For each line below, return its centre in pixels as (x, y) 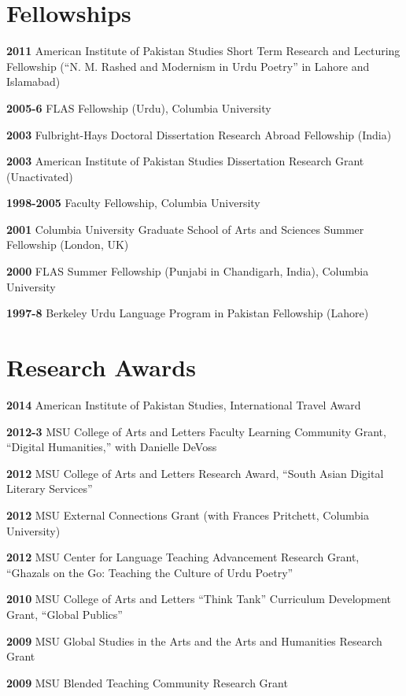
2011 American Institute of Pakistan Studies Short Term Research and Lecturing (203, 51)
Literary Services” (50, 489)
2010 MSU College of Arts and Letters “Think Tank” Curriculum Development (199, 599)
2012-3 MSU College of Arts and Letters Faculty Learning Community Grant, (196, 431)
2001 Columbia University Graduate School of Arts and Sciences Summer (185, 229)
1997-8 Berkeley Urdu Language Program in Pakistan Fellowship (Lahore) (188, 313)
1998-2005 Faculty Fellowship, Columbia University (133, 203)
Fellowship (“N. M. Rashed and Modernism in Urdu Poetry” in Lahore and (188, 66)
